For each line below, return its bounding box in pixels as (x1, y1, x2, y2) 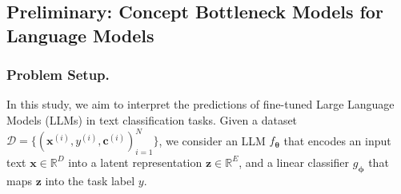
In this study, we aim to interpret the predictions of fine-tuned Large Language (6, 96, 395, 113)
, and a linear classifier (239, 153, 350, 170)
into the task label (45, 172, 135, 188)
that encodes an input (283, 132, 391, 148)
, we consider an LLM (158, 132, 266, 148)
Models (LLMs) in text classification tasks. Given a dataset (6, 111, 298, 128)
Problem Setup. (6, 65, 110, 85)
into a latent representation (68, 153, 203, 170)
